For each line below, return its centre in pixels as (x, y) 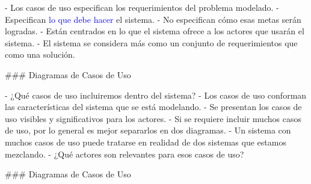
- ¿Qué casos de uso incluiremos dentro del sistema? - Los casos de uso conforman (156, 95)
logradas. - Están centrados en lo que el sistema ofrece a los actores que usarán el (155, 31)
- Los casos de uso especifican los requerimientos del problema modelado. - (142, 7)
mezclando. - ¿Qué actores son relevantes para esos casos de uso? (125, 154)
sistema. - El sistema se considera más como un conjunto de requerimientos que (151, 42)
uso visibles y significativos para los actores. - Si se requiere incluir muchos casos (153, 118)
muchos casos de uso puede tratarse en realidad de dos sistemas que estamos (146, 142)
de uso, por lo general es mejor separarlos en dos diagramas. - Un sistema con (148, 130)
